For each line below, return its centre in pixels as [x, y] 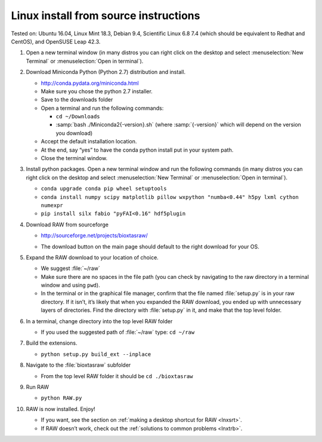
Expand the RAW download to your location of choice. [92, 257]
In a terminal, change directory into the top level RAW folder [99, 321]
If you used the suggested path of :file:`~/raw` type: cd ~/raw [118, 332]
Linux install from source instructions [106, 16]
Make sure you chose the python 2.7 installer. [97, 91]
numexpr [52, 205]
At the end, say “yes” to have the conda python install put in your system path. [137, 150]
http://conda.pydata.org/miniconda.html [90, 83]
